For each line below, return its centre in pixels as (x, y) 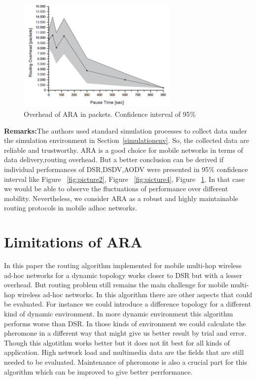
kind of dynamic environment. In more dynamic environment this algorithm (119, 314)
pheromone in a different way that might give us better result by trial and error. (125, 333)
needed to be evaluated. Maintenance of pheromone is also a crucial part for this (126, 362)
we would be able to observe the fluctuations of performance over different (116, 189)
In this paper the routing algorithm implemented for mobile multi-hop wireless (123, 265)
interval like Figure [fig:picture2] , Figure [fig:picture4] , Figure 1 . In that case (124, 179)
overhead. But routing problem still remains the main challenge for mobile (116, 285)
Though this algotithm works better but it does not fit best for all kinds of (117, 342)
